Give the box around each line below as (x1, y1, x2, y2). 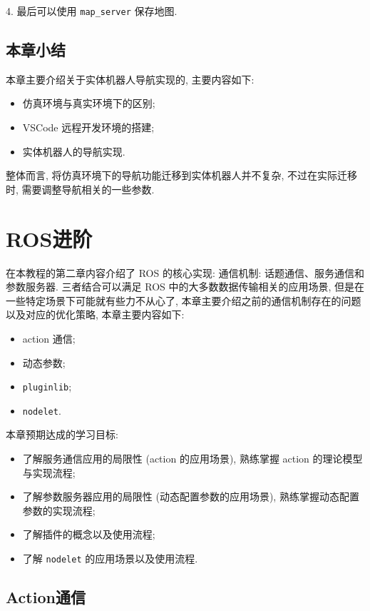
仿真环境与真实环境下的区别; (22, 96, 155, 111)
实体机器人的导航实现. (22, 143, 125, 158)
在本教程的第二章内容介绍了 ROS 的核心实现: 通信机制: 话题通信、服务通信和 (6, 265, 365, 280)
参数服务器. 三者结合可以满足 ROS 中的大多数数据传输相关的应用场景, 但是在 (6, 279, 365, 294)
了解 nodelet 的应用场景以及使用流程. (22, 550, 198, 565)
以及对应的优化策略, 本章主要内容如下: (6, 307, 185, 322)
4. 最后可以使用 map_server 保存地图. (6, 4, 178, 18)
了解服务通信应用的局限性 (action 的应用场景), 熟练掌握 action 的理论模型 (22, 451, 363, 466)
